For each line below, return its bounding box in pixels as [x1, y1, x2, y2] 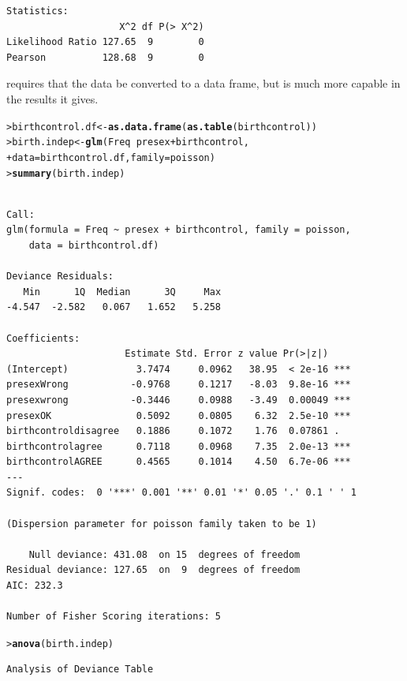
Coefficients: [6, 332, 80, 344]
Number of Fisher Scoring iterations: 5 [6, 611, 222, 623]
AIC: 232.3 [6, 580, 63, 592]
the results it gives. [6, 90, 99, 107]
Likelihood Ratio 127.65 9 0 [6, 36, 204, 48]
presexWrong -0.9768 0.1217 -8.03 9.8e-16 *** [6, 379, 351, 391]
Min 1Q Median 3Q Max [23, 286, 222, 297]
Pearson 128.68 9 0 [6, 51, 204, 63]
